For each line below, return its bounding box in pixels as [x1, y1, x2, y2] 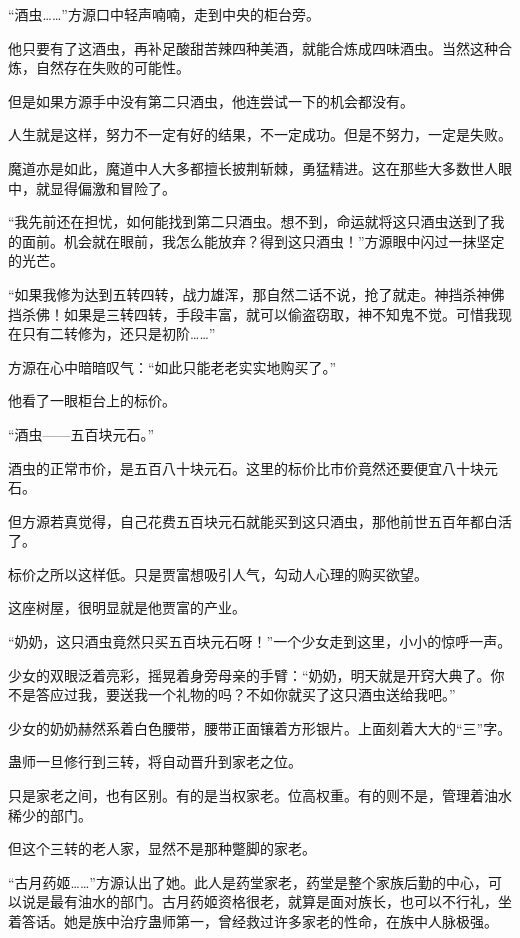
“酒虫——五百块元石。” [8, 423, 155, 444]
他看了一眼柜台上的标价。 [8, 390, 176, 411]
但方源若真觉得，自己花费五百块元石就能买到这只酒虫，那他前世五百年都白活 [8, 510, 512, 531]
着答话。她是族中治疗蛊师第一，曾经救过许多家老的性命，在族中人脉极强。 [8, 911, 498, 931]
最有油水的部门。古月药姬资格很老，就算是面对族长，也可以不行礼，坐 [49, 891, 512, 912]
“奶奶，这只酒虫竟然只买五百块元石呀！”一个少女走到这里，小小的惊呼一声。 [8, 631, 512, 652]
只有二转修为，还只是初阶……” [21, 323, 216, 344]
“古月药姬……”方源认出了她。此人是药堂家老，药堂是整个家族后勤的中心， [8, 871, 488, 892]
